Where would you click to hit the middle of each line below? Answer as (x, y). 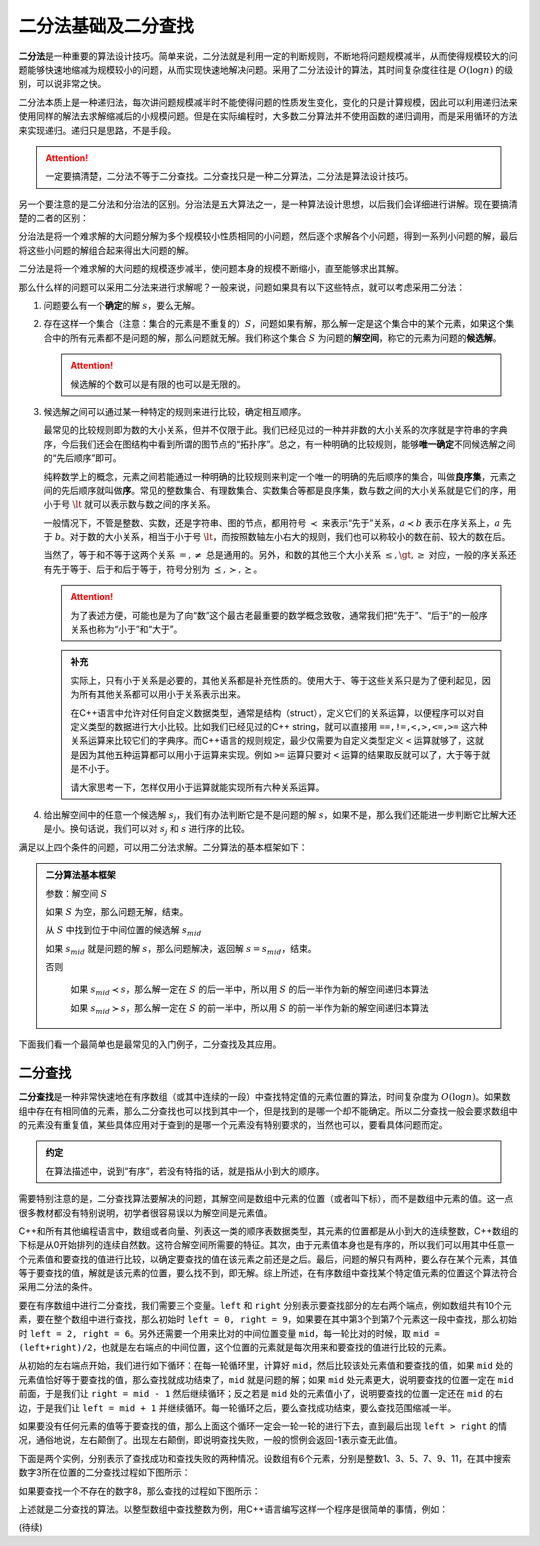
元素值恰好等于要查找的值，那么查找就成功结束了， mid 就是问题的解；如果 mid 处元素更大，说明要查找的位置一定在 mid (266, 1379)
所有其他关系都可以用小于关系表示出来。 (162, 694)
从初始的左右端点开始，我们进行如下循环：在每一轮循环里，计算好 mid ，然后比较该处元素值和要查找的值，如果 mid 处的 (266, 1366)
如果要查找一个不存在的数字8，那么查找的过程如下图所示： (139, 1491)
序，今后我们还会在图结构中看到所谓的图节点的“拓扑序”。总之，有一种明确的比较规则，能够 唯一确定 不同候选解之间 (279, 444)
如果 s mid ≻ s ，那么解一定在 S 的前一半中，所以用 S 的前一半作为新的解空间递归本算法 (249, 1008)
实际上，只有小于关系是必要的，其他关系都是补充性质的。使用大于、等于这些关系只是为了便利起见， (276, 680)
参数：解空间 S (76, 893)
